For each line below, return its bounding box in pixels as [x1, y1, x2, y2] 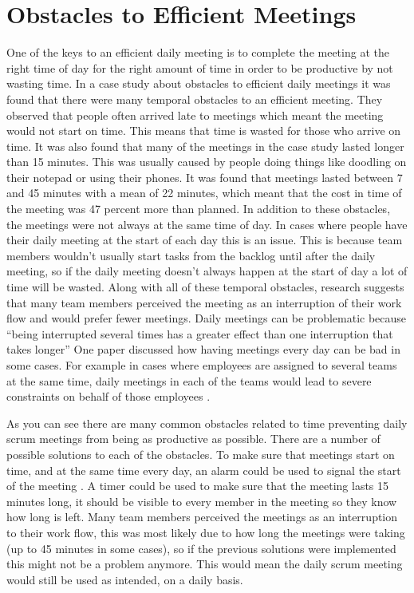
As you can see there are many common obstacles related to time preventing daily [6, 414, 408, 431]
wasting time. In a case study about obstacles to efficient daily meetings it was [6, 75, 391, 92]
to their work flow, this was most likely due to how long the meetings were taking [6, 524, 405, 540]
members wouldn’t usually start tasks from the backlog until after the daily [6, 247, 376, 263]
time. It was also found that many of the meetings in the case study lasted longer [6, 137, 404, 154]
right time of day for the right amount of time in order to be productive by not [6, 59, 393, 76]
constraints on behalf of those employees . [6, 388, 211, 405]
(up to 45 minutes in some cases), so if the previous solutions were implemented [6, 540, 396, 556]
